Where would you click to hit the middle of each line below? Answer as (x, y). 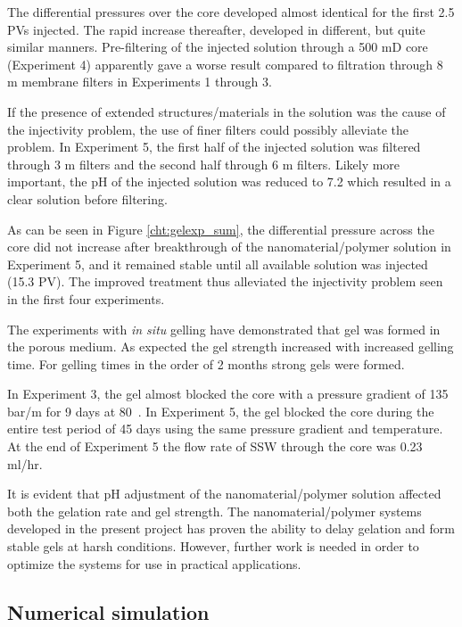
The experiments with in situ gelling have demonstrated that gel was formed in (224, 329)
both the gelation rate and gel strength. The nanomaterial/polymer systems (214, 511)
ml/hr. (25, 463)
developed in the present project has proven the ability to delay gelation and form (231, 528)
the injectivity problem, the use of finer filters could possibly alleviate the (208, 129)
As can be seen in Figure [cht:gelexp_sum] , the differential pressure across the (221, 229)
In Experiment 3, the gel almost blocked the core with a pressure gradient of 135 (228, 394)
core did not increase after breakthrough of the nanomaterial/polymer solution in (229, 247)
